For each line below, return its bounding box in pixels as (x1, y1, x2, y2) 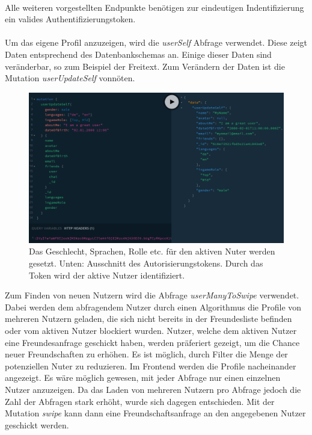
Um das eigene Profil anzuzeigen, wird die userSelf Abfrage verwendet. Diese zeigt (5, 36, 308, 49)
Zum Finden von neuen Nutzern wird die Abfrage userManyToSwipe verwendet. (5, 289, 299, 301)
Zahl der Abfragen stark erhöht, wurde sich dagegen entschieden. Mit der (5, 395, 275, 407)
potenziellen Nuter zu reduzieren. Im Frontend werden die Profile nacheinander (5, 359, 296, 372)
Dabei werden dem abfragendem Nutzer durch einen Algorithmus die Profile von (5, 300, 302, 313)
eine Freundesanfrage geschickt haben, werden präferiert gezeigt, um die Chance (5, 336, 300, 348)
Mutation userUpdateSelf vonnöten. (5, 72, 135, 84)
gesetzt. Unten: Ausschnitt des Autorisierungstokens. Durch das (29, 257, 263, 270)
